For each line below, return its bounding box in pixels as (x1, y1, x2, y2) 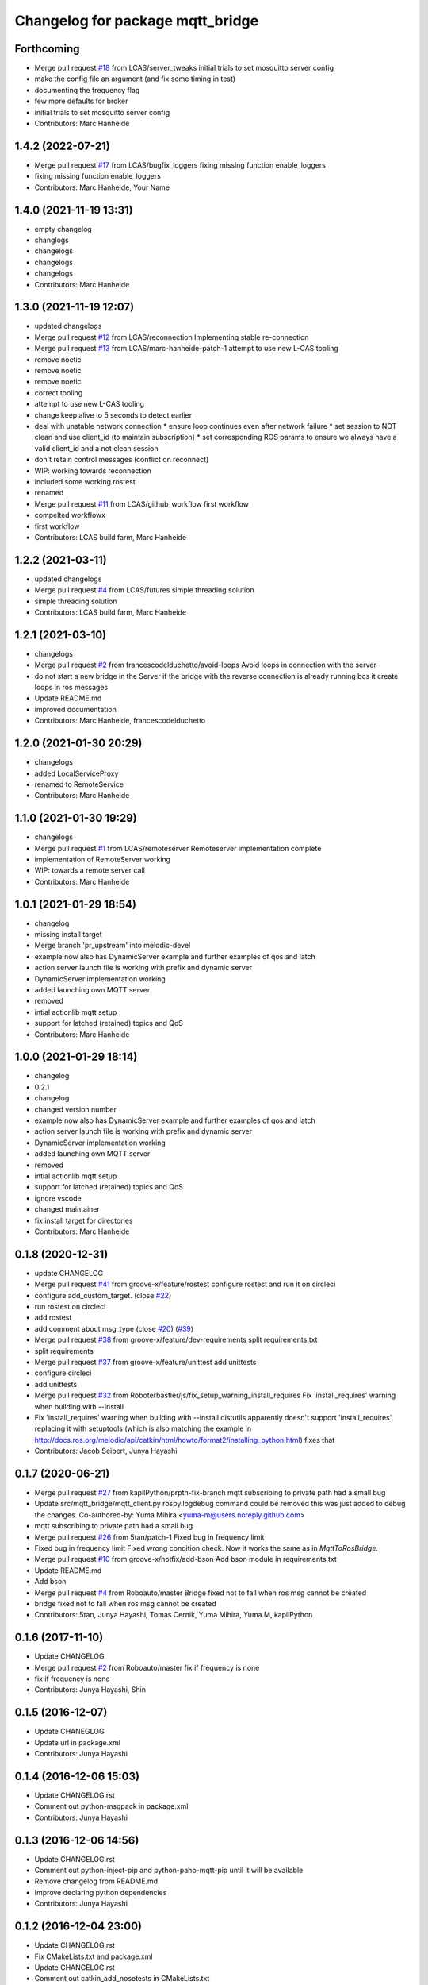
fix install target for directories (34, 1216, 133, 1225)
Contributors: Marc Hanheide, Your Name (34, 183, 170, 192)
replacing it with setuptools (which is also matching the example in (34, 1424, 252, 1433)
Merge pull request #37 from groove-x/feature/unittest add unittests (34, 1357, 257, 1366)
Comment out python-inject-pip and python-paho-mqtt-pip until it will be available (34, 1866, 304, 1875)
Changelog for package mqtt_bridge (14, 12, 259, 29)
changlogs (34, 235, 69, 245)
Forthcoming (14, 42, 80, 56)
